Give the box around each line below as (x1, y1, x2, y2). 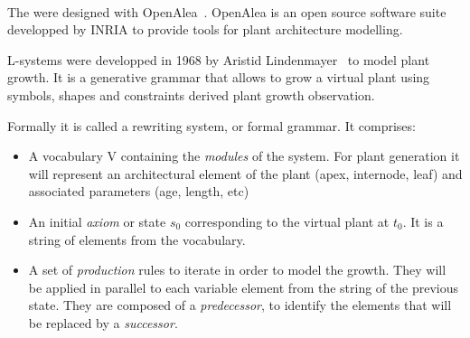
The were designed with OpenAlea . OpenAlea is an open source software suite (7, 2, 446, 21)
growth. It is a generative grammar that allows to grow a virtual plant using (7, 68, 430, 87)
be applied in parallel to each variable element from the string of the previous (28, 277, 458, 296)
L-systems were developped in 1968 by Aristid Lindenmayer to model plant (7, 50, 430, 69)
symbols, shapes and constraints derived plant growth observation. (7, 85, 375, 104)
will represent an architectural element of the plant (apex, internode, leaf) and (28, 164, 463, 183)
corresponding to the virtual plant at (184, 211, 390, 230)
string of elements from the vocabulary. (28, 230, 246, 249)
